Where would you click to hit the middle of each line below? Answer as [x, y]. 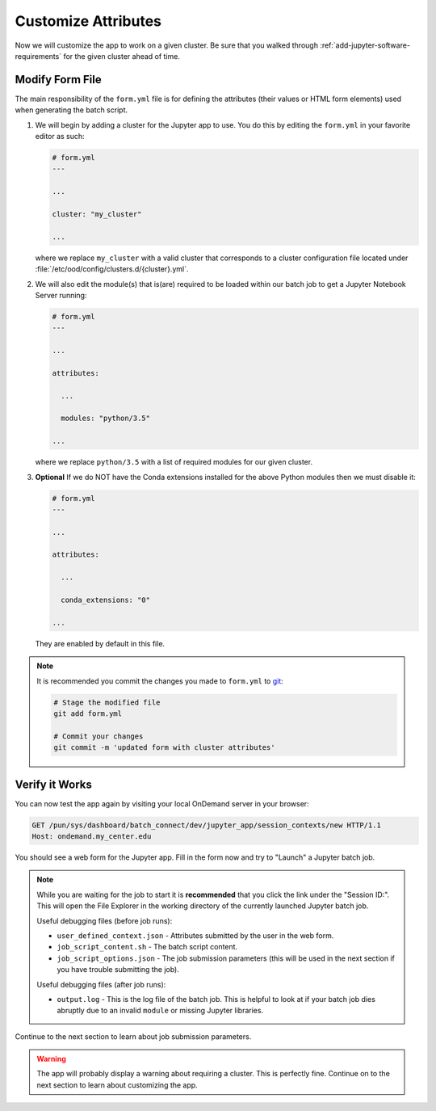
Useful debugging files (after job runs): [101, 984]
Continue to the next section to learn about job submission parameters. [133, 1036]
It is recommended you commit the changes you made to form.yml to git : [160, 681]
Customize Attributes [88, 21]
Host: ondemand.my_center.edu [92, 837]
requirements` [38, 56]
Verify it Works [54, 784]
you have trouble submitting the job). [118, 970]
